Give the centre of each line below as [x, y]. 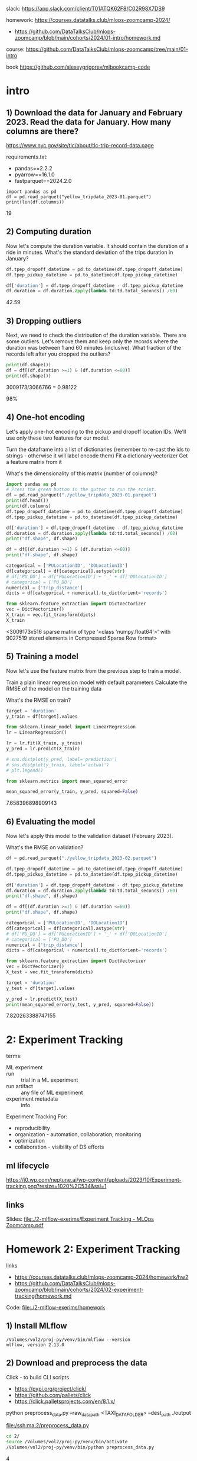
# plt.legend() [25, 770]
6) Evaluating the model [51, 822]
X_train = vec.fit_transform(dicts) [51, 615]
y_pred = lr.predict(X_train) [43, 749]
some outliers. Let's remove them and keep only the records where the [92, 341]
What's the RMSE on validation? [45, 847]
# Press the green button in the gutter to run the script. [82, 490]
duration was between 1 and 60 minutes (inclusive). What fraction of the [94, 348]
